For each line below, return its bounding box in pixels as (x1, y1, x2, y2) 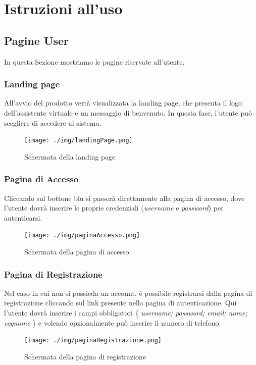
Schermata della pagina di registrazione (24, 351, 146, 361)
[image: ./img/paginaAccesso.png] (24, 232, 140, 239)
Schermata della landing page (24, 151, 116, 162)
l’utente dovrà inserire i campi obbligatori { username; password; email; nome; (4, 307, 247, 318)
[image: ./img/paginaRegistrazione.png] (24, 337, 162, 344)
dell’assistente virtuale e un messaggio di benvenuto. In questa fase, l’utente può (4, 107, 252, 118)
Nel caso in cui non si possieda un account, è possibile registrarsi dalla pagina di (4, 287, 252, 298)
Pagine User (4, 32, 69, 48)
